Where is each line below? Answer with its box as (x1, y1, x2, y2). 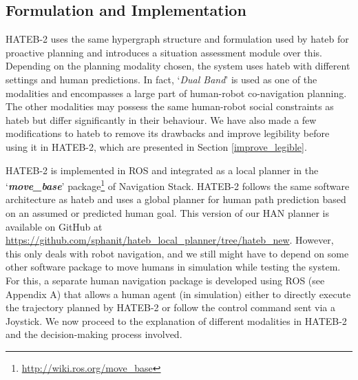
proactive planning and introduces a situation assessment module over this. (6, 45, 322, 59)
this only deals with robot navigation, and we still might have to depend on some (6, 246, 349, 260)
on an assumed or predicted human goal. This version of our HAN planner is (6, 205, 329, 220)
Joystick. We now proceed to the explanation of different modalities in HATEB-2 (6, 313, 347, 328)
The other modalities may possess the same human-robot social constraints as (6, 99, 334, 114)
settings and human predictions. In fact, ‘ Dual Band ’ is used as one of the (6, 72, 317, 86)
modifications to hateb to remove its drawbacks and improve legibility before (6, 126, 330, 140)
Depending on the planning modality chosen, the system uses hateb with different (6, 59, 350, 73)
